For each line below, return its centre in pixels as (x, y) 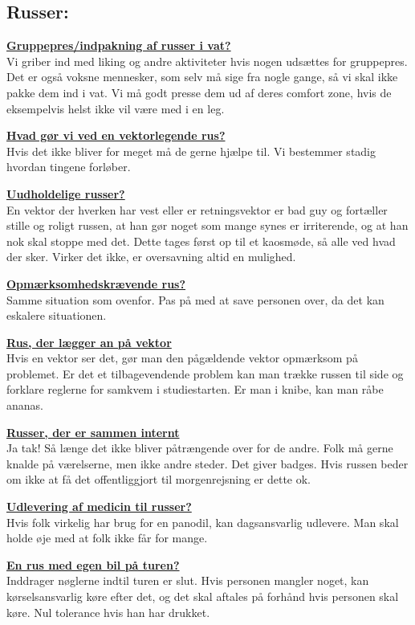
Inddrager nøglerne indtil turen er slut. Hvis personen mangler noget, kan (188, 580)
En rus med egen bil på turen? (93, 564)
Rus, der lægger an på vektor (89, 342)
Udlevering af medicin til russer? (99, 507)
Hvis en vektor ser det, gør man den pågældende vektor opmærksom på (182, 358)
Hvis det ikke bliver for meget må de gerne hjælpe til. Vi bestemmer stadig (191, 151)
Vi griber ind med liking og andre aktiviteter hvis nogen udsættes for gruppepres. (207, 61)
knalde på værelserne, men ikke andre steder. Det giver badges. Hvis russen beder (207, 463)
